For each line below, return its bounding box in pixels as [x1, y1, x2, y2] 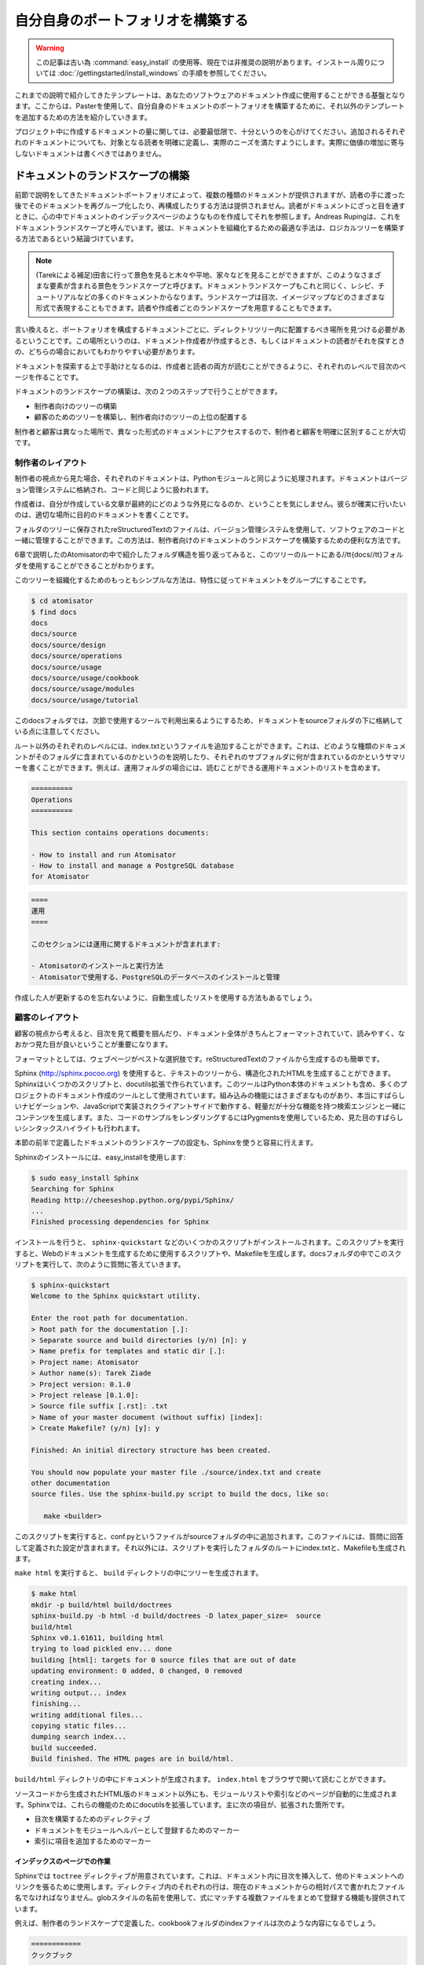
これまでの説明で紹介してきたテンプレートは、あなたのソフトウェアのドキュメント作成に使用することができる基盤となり [14, 90, 406, 100]
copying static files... [31, 1721, 127, 1731]
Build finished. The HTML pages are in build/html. [31, 1754, 235, 1764]
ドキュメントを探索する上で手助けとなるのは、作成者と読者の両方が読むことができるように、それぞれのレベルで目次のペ [14, 362, 406, 371]
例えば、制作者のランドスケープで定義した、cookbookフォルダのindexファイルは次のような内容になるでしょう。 [14, 1919, 380, 1928]
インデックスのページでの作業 [14, 1857, 111, 1866]
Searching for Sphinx [31, 1185, 115, 1194]
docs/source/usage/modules [31, 685, 135, 693]
